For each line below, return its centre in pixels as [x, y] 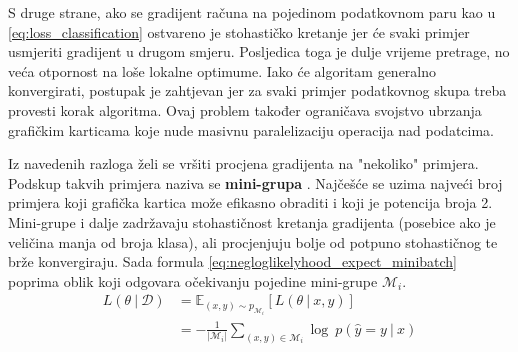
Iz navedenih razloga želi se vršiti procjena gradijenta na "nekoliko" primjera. [243, 163]
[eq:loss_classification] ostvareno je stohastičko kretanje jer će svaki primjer [239, 31]
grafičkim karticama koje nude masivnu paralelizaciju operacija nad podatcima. [251, 129]
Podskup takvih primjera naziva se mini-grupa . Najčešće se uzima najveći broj [255, 182]
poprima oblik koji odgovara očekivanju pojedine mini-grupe [193, 280]
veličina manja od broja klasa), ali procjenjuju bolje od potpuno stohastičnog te [253, 241]
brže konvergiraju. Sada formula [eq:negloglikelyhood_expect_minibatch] [233, 261]
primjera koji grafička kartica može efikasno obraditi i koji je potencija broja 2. [250, 202]
